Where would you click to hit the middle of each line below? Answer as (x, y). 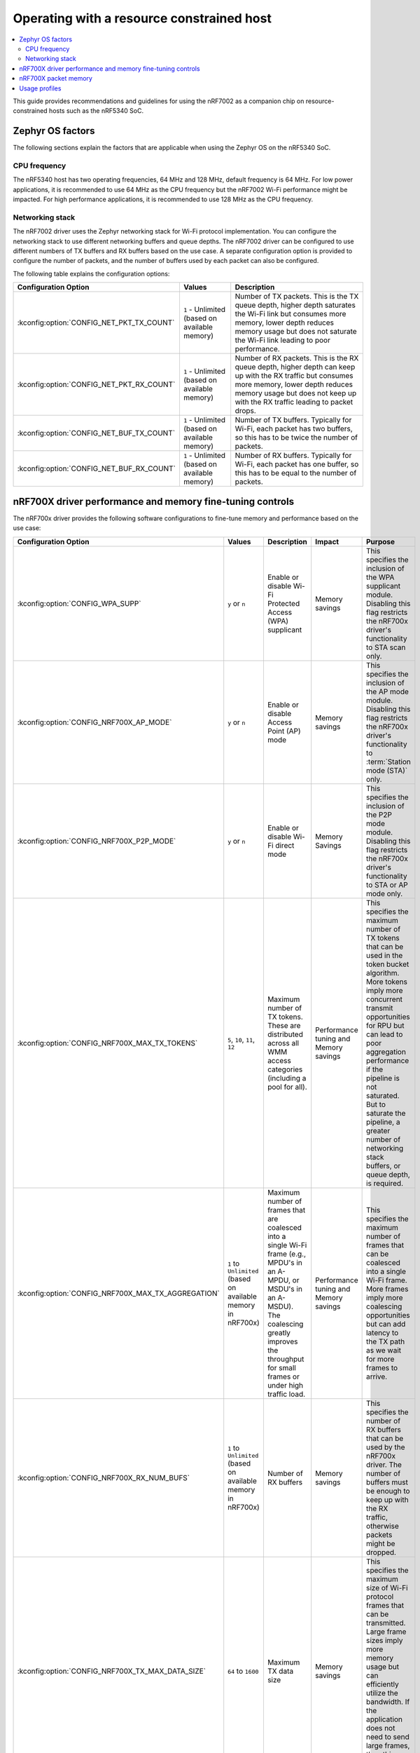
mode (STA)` (387, 770)
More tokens (386, 982)
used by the (385, 1447)
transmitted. (386, 1623)
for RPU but (385, 1025)
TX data (280, 1671)
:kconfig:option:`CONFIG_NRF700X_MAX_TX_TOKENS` (107, 1043)
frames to (382, 1367)
